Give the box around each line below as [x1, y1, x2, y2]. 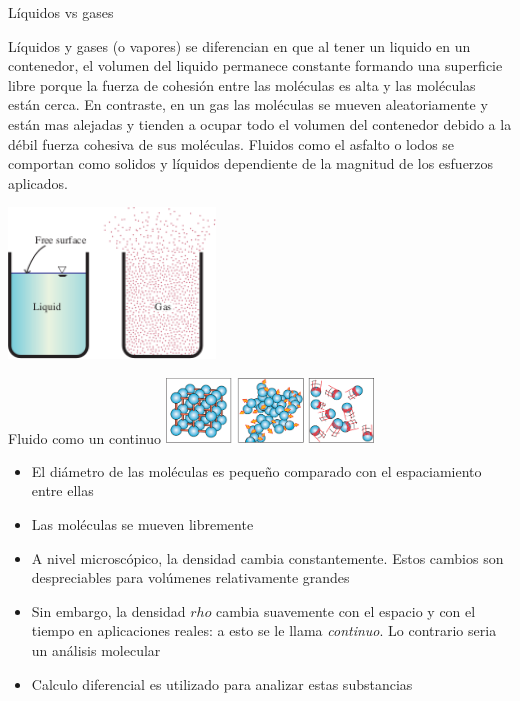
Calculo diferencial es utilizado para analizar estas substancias [31, 673, 413, 694]
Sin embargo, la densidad [31, 600, 186, 621]
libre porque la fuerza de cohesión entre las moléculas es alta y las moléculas [8, 74, 476, 95]
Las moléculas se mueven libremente [31, 514, 254, 535]
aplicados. [8, 172, 68, 193]
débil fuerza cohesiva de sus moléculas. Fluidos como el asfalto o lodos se [8, 133, 455, 154]
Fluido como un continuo [8, 427, 162, 448]
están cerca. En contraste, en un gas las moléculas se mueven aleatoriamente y [8, 94, 488, 115]
